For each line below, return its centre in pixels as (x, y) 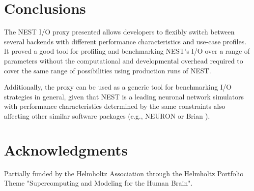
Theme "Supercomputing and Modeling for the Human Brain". (98, 183)
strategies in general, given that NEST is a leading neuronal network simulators (124, 96)
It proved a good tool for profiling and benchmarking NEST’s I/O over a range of (127, 51)
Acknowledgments (66, 149)
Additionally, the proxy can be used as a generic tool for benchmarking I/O (118, 87)
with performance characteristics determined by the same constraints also (115, 106)
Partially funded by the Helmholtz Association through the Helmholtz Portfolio (124, 173)
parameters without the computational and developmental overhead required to (124, 60)
